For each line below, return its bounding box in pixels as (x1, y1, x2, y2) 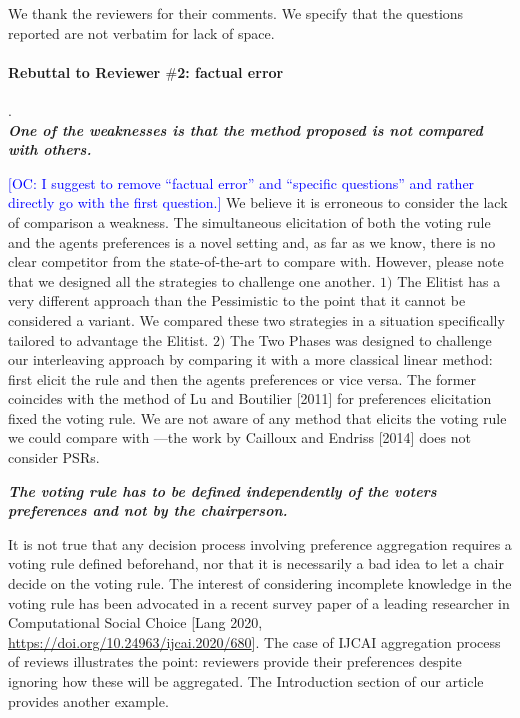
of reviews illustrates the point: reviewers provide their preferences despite (8, 651, 462, 672)
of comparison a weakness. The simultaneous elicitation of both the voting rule (8, 211, 491, 232)
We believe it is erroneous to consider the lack (226, 192, 508, 213)
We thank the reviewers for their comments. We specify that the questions (8, 3, 464, 23)
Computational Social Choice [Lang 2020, (8, 612, 263, 633)
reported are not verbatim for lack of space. (8, 22, 275, 43)
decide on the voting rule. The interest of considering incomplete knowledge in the (8, 573, 512, 594)
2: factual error (177, 61, 284, 82)
